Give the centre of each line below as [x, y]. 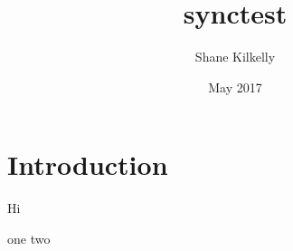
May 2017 [235, 87]
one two [29, 238]
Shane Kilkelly [235, 57]
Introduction [88, 164]
